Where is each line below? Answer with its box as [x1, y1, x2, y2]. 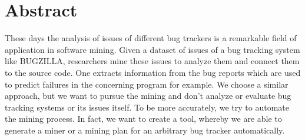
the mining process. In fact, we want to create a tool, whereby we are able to [5, 112, 282, 125]
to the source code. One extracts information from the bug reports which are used [5, 66, 301, 78]
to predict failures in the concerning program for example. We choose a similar [5, 78, 289, 90]
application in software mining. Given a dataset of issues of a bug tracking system [5, 43, 300, 55]
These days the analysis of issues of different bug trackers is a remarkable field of [5, 32, 297, 44]
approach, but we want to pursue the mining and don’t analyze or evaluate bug [5, 89, 291, 102]
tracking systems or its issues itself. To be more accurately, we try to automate [5, 101, 289, 113]
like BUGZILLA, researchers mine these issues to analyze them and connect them [5, 55, 300, 67]
